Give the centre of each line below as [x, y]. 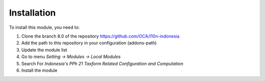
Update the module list [44, 50]
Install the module [39, 70]
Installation [32, 13]
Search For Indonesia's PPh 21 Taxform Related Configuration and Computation [102, 63]
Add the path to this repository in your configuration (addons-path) [89, 43]
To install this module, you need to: [44, 27]
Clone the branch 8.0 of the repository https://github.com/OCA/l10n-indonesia [100, 36]
